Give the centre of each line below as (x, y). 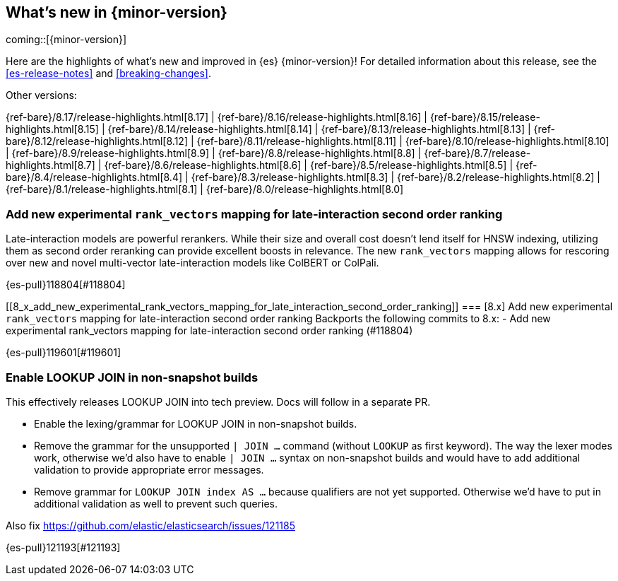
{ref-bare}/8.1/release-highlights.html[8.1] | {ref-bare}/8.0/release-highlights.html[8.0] (205, 189)
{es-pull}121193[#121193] (63, 547)
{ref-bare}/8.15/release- (485, 117)
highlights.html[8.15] (52, 129)
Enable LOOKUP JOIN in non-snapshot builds (132, 377)
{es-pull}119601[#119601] (64, 353)
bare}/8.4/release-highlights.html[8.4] (94, 177)
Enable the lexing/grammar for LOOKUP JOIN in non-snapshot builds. (196, 423)
